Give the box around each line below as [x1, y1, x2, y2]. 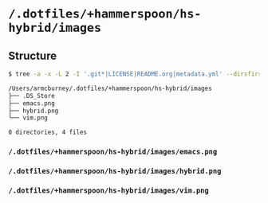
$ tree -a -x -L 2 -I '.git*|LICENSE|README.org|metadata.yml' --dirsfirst [8, 70, 266, 78]
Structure [8, 49, 57, 62]
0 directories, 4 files [8, 128, 88, 137]
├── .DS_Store [8, 92, 56, 100]
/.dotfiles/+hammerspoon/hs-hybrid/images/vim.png [8, 185, 209, 195]
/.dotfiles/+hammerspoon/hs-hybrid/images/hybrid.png [8, 166, 222, 175]
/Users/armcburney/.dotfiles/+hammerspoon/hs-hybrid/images [8, 84, 213, 92]
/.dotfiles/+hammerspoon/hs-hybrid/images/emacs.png [8, 147, 218, 157]
